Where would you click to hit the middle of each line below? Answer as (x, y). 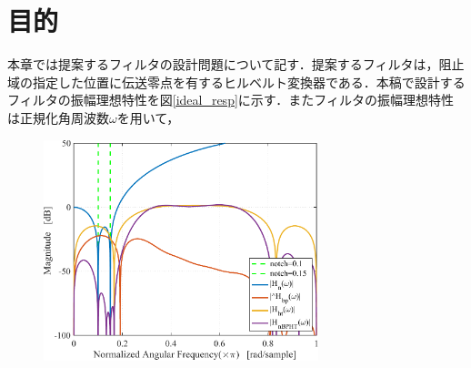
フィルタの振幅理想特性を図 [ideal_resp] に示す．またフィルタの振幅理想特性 (230, 100)
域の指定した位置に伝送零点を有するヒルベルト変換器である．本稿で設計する (236, 82)
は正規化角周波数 (58, 117)
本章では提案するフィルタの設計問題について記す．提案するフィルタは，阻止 (236, 64)
